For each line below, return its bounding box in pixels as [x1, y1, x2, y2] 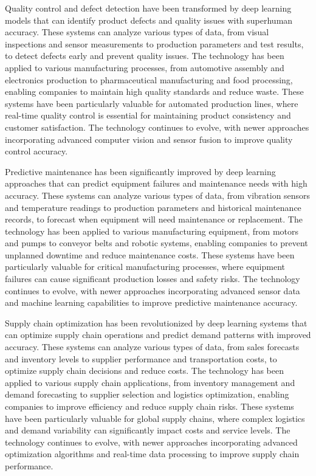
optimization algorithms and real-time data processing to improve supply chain [5, 447, 300, 460]
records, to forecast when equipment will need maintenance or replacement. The [5, 213, 303, 226]
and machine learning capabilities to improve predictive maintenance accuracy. [5, 296, 298, 309]
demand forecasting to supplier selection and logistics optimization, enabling [5, 388, 289, 401]
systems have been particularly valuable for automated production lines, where [5, 97, 298, 109]
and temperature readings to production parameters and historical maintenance [5, 201, 301, 213]
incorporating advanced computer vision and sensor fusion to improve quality [5, 133, 293, 145]
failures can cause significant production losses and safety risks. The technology [5, 272, 300, 285]
